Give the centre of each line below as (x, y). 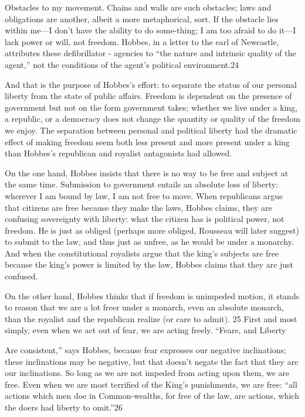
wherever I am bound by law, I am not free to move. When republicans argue (144, 195)
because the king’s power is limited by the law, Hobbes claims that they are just (149, 264)
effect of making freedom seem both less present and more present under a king (147, 141)
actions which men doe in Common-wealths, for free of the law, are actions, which (152, 396)
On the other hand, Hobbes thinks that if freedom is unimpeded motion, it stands (152, 295)
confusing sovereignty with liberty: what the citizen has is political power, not (145, 219)
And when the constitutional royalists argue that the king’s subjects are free (142, 253)
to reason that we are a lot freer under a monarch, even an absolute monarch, (144, 307)
